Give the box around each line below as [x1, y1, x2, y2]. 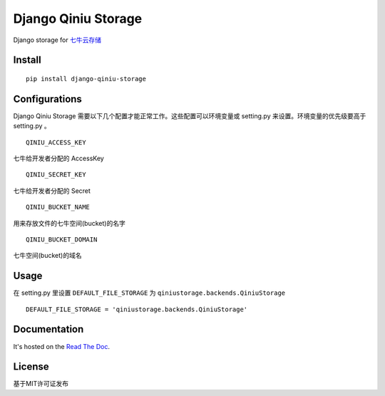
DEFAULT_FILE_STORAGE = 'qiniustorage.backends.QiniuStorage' [26, 305, 248, 313]
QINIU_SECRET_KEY [26, 171, 86, 179]
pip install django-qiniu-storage [26, 75, 146, 83]
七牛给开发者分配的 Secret [13, 186, 91, 195]
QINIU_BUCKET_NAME [26, 203, 91, 212]
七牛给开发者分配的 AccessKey [13, 154, 105, 163]
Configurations [13, 93, 82, 105]
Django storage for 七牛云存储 [13, 36, 101, 44]
